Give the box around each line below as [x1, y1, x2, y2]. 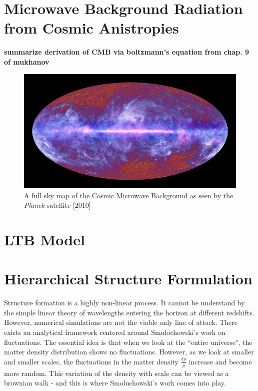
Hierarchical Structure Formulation [4, 268, 252, 289]
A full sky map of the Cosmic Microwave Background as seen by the [24, 190, 233, 200]
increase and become [188, 356, 252, 366]
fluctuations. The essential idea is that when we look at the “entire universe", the [4, 336, 252, 347]
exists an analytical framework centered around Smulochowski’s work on [4, 327, 225, 337]
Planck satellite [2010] [24, 200, 91, 210]
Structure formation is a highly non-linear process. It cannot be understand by [4, 297, 245, 308]
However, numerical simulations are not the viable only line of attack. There [4, 317, 237, 327]
